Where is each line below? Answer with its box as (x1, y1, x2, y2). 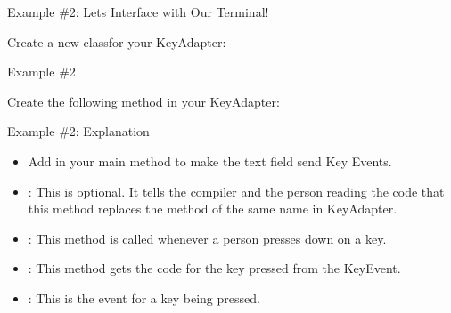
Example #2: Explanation (7, 122, 150, 140)
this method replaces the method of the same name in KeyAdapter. (28, 199, 398, 218)
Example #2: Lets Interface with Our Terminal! (7, 3, 269, 20)
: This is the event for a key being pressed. (28, 288, 260, 307)
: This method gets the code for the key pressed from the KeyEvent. (28, 259, 401, 277)
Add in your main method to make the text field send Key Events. (28, 151, 392, 170)
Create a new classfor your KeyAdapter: (7, 32, 226, 51)
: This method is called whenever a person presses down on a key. (28, 229, 387, 247)
